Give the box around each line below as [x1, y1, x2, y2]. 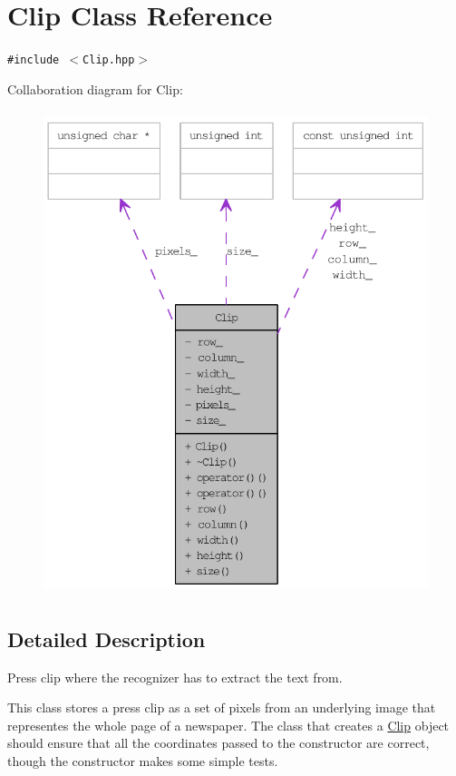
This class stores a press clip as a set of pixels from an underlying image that [7, 698, 436, 717]
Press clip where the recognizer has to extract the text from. [7, 667, 343, 686]
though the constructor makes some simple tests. [7, 751, 278, 770]
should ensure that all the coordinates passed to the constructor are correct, [7, 733, 430, 752]
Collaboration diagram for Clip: [7, 79, 183, 98]
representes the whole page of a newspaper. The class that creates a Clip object [7, 715, 450, 734]
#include [7, 54, 60, 67]
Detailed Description [7, 624, 206, 653]
